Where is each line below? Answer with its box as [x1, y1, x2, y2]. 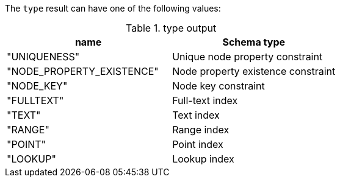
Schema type [222, 36, 285, 48]
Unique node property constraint [172, 51, 323, 63]
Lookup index [172, 153, 234, 165]
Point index [172, 138, 223, 150]
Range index [172, 124, 230, 136]
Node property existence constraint [172, 65, 336, 77]
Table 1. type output [126, 22, 217, 34]
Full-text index [172, 94, 238, 107]
